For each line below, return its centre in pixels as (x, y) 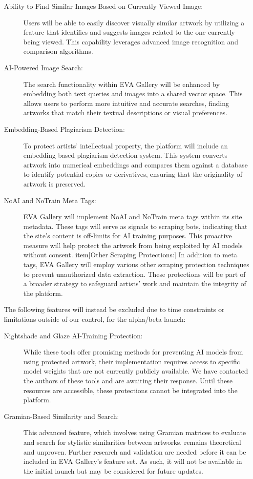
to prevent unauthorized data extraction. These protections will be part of (135, 274)
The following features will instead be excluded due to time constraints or (114, 309)
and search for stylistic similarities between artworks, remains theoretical (132, 442)
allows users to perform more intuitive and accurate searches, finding (126, 103)
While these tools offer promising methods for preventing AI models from (133, 352)
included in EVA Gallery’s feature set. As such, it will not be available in (133, 461)
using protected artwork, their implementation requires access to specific (132, 361)
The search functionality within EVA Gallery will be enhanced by (122, 84)
